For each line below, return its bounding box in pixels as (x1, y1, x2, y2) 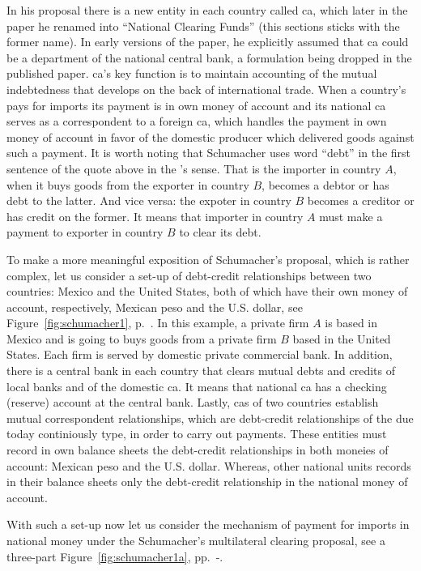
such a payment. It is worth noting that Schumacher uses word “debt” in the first (6, 144, 411, 161)
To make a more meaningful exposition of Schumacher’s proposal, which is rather (6, 250, 410, 267)
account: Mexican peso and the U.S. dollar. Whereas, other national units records (6, 457, 411, 474)
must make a (319, 207, 383, 224)
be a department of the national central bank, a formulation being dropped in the (6, 49, 412, 66)
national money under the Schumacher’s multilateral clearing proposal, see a (6, 532, 385, 548)
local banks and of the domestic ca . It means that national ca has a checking (6, 377, 387, 394)
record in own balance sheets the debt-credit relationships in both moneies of (6, 441, 389, 458)
